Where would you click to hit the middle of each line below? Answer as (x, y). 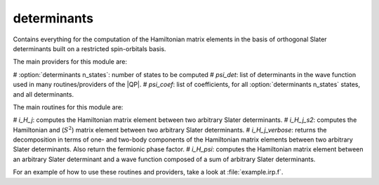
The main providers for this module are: (70, 62)
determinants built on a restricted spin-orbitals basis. (89, 48)
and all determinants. (43, 94)
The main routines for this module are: (68, 107)
